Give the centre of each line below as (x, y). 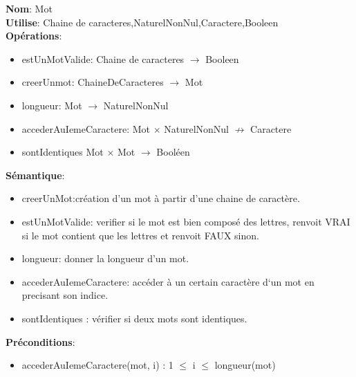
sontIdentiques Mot (63, 152)
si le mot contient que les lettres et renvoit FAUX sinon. (140, 235)
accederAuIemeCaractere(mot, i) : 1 (97, 365)
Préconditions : (40, 341)
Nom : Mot (29, 8)
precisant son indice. (65, 295)
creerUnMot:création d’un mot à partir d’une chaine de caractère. (161, 198)
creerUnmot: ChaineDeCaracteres (93, 82)
